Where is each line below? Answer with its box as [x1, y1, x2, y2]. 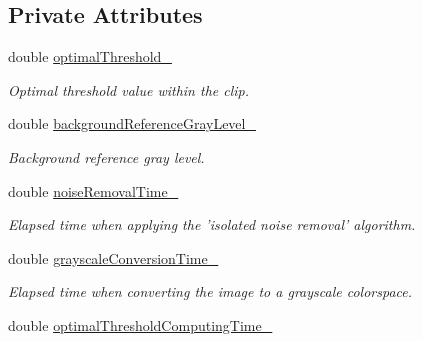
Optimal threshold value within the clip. [8, 79, 250, 100]
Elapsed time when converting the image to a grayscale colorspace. [8, 281, 412, 302]
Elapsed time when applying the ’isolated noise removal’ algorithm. [8, 214, 416, 235]
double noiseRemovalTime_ [8, 180, 179, 201]
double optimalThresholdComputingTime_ [8, 314, 273, 335]
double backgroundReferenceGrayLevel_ [8, 113, 256, 134]
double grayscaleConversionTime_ [8, 247, 219, 268]
